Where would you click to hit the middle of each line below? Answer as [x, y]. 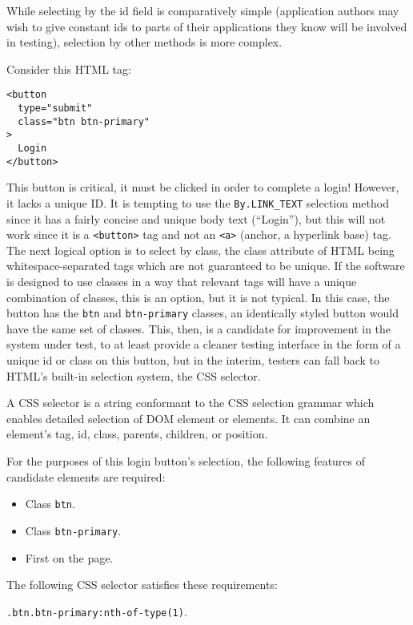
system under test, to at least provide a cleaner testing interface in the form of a [204, 344]
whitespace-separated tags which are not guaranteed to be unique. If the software [206, 266]
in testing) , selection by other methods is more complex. [144, 42]
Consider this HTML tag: [69, 69]
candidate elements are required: [86, 476]
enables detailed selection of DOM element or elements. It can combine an [188, 418]
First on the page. [69, 557]
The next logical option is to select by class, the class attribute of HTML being [200, 250]
